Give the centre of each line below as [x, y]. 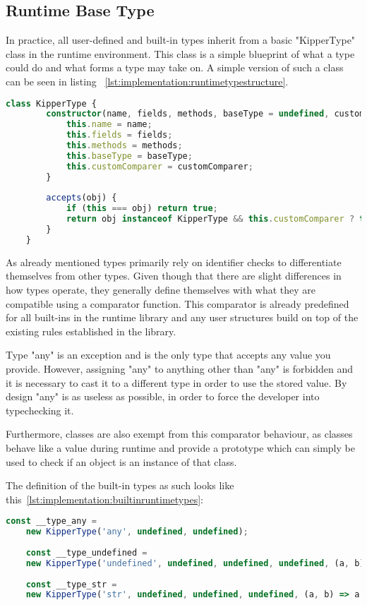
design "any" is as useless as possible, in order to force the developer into [163, 396]
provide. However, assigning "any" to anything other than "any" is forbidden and [179, 368]
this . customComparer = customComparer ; [160, 166]
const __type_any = [51, 521]
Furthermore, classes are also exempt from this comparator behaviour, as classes [179, 434]
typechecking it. [40, 410]
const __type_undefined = [86, 552]
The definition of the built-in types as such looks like [120, 485]
